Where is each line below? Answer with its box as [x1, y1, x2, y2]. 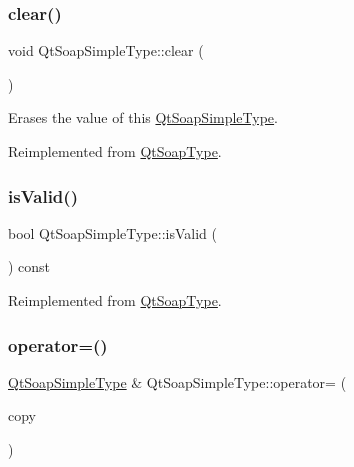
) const [8, 256, 51, 277]
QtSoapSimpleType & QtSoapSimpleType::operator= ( [8, 371, 347, 392]
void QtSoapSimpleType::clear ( [8, 40, 204, 61]
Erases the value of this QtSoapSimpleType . [8, 107, 278, 128]
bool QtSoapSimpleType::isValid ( [8, 222, 217, 243]
